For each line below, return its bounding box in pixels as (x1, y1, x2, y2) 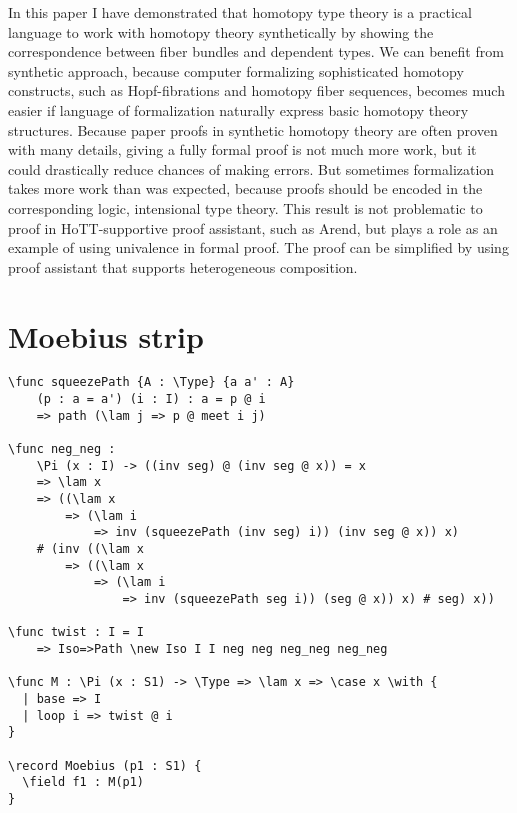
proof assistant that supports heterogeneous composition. (8, 256, 358, 277)
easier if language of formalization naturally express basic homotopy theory (8, 99, 469, 120)
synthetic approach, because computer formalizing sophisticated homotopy (8, 60, 464, 81)
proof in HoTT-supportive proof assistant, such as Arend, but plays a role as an (8, 217, 498, 238)
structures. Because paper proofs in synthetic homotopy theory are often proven (8, 119, 498, 140)
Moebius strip (8, 315, 204, 356)
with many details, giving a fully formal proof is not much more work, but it (8, 139, 477, 160)
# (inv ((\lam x (36, 542, 145, 556)
